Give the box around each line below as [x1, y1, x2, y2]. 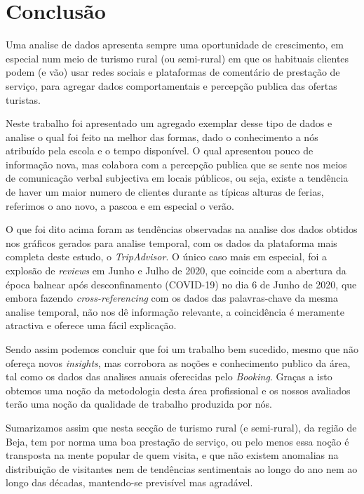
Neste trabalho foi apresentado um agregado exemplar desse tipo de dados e [6, 116, 332, 131]
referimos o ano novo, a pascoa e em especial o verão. [6, 198, 234, 213]
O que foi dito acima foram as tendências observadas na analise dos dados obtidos [6, 222, 358, 236]
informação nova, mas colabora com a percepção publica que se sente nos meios [6, 156, 347, 171]
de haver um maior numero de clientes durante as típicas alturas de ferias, [6, 185, 324, 199]
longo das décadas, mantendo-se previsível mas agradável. [6, 475, 253, 490]
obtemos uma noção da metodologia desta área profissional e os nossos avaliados [6, 382, 351, 397]
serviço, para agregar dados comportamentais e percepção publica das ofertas [6, 78, 337, 93]
